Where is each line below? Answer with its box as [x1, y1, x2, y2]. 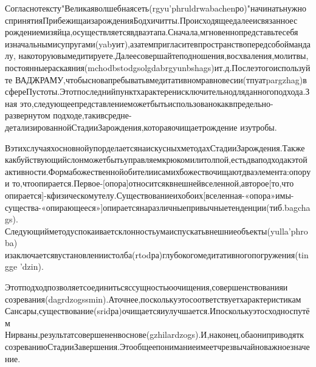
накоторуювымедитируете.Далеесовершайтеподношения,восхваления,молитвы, [18, 49, 309, 62]
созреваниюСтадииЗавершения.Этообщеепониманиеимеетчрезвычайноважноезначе [5, 340, 310, 353]
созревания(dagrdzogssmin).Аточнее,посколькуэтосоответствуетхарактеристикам [5, 292, 301, 305]
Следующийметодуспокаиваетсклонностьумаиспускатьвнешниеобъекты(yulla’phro [5, 224, 308, 237]
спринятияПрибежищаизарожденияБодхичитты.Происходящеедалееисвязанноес [5, 13, 298, 26]
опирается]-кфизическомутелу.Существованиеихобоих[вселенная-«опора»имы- [5, 188, 294, 201]
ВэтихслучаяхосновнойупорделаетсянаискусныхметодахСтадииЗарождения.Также [5, 141, 305, 154]
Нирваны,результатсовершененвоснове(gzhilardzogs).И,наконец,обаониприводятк [5, 328, 304, 341]
